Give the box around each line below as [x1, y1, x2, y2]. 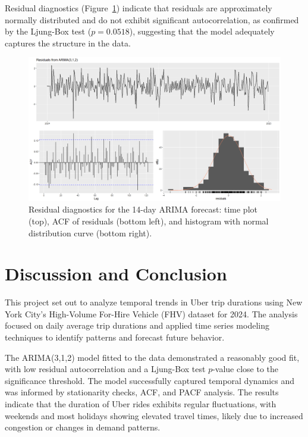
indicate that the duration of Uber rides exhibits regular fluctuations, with [5, 398, 276, 410]
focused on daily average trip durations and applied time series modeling [5, 319, 269, 332]
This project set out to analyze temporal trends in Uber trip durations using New [5, 296, 303, 308]
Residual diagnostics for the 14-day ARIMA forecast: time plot [29, 203, 257, 216]
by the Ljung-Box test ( [5, 25, 92, 38]
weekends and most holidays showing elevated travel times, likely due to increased [5, 409, 303, 422]
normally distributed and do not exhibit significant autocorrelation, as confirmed [5, 13, 299, 26]
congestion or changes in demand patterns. [5, 421, 161, 433]
